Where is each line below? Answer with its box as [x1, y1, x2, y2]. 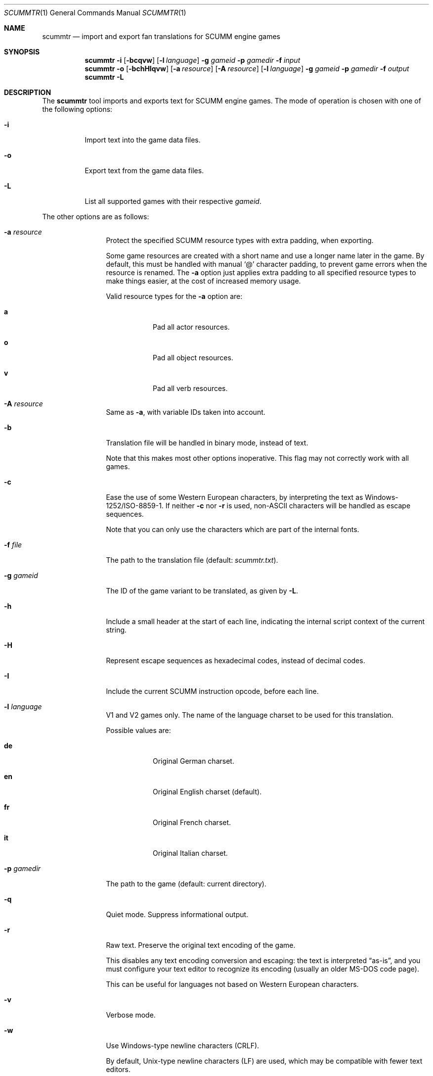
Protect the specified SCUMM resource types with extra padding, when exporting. [106, 236, 374, 245]
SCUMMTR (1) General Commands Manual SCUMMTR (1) [4, 8, 186, 17]
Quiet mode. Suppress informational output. [106, 910, 249, 919]
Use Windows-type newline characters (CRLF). [106, 1041, 260, 1050]
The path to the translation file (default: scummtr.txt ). [106, 556, 278, 564]
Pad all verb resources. [153, 384, 228, 392]
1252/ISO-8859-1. [106, 501, 164, 510]
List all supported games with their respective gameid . [85, 197, 261, 205]
